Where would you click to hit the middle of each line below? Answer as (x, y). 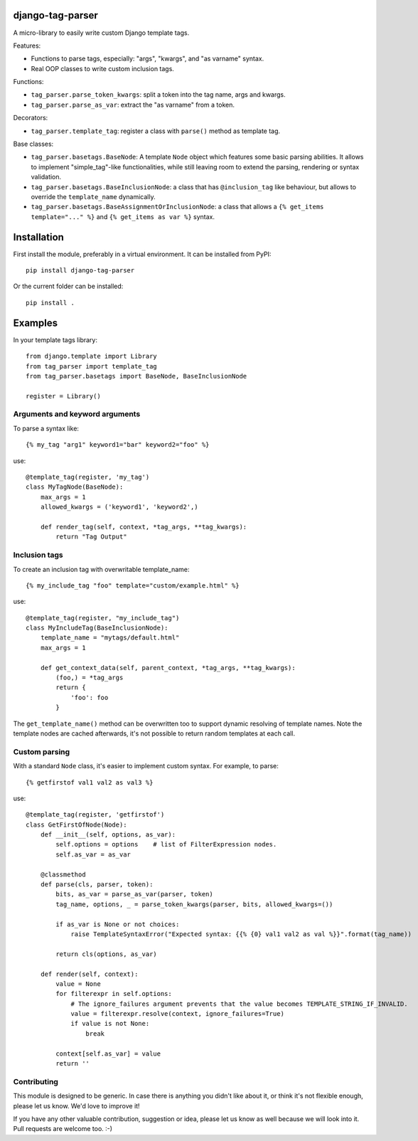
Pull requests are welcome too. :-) (63, 1129)
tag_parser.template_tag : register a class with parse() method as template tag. (156, 131)
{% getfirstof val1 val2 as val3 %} (90, 782)
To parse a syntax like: (46, 428)
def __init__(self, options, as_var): (108, 835)
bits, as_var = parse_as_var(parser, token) (134, 894)
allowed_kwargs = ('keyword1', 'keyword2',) (119, 507)
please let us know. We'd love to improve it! (76, 1105)
